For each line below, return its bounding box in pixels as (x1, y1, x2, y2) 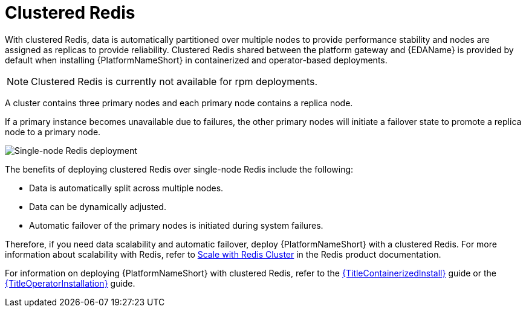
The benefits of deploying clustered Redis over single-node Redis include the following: (5, 164, 354, 174)
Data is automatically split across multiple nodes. (29, 182, 224, 193)
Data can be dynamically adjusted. (29, 201, 166, 212)
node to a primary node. (5, 126, 101, 137)
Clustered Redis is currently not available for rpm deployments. (31, 75, 318, 88)
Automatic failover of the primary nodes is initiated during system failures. (29, 220, 323, 231)
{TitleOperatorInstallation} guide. (5, 278, 135, 288)
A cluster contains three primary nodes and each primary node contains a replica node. (5, 97, 353, 108)
